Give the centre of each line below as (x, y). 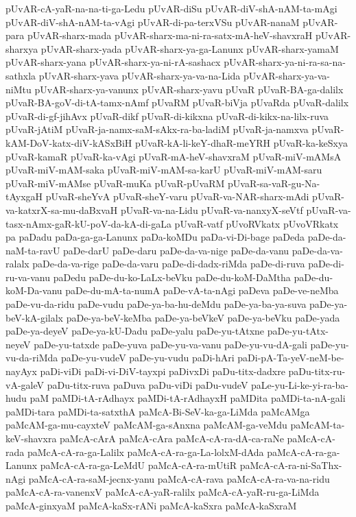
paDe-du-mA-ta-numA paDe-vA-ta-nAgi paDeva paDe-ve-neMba (202, 290)
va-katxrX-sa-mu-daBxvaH (62, 209)
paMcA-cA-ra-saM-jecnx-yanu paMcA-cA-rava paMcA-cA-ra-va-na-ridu (179, 478)
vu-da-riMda (32, 358)
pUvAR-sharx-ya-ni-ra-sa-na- (285, 62)
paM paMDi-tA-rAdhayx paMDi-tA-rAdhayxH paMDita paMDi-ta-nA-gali (188, 398)
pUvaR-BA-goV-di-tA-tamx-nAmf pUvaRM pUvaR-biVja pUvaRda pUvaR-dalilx (177, 103)
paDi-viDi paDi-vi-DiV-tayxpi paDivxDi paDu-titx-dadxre (163, 371)
